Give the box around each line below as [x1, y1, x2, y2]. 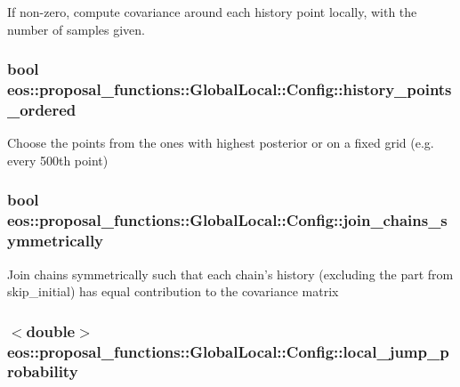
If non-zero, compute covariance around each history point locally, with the [7, 3, 417, 20]
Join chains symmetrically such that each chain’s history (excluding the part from [7, 264, 454, 283]
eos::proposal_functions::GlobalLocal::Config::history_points [7, 78, 452, 101]
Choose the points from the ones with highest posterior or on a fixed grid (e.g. [7, 133, 434, 152]
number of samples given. [7, 20, 145, 38]
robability [7, 360, 78, 383]
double [26, 319, 76, 342]
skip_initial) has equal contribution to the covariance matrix [7, 282, 339, 301]
